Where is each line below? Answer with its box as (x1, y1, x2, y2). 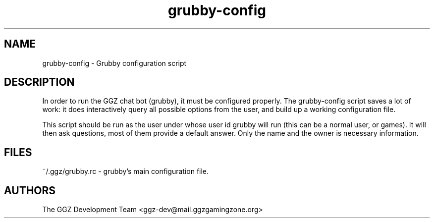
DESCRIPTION (4, 76, 75, 89)
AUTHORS (4, 184, 56, 197)
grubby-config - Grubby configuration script (42, 58, 187, 67)
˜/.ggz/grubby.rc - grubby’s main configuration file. (42, 167, 209, 176)
